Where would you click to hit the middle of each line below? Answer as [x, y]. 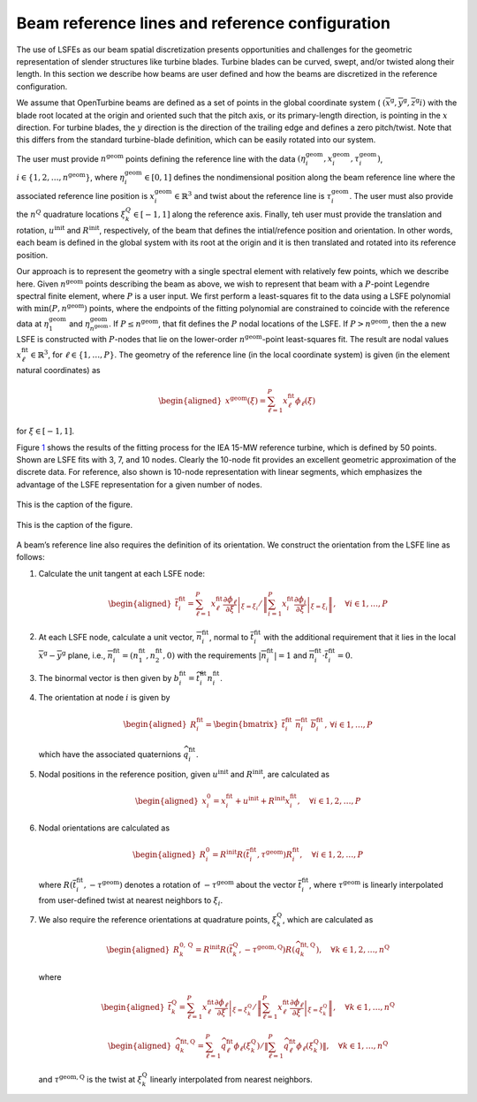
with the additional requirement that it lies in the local [360, 637]
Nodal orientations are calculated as [104, 828]
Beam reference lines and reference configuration [203, 23]
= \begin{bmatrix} [242, 724]
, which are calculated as [328, 919]
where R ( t [57, 884]
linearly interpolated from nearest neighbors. [231, 1079]
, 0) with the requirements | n [215, 655]
